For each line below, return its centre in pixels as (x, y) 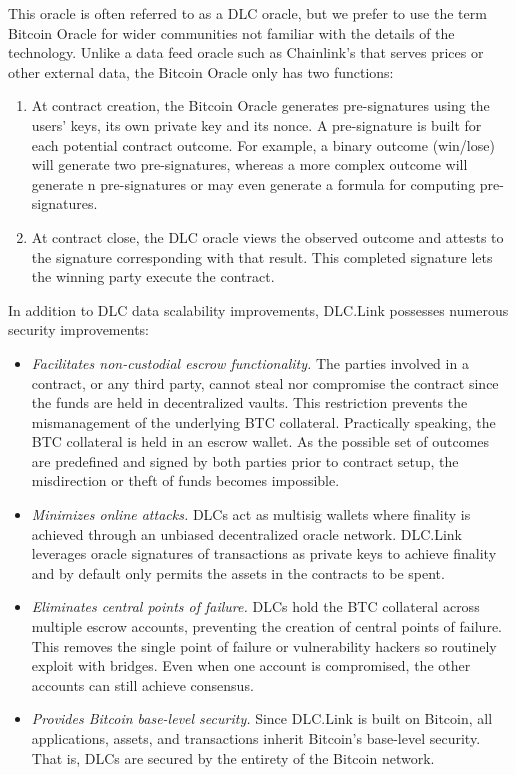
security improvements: (78, 329)
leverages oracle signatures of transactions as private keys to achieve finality (264, 553)
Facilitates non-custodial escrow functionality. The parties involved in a (250, 362)
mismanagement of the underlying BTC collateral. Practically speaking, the (263, 421)
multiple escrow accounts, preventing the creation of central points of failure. (266, 626)
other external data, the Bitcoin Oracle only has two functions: (201, 71)
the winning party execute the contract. (153, 276)
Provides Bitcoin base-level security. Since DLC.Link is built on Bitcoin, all (262, 718)
